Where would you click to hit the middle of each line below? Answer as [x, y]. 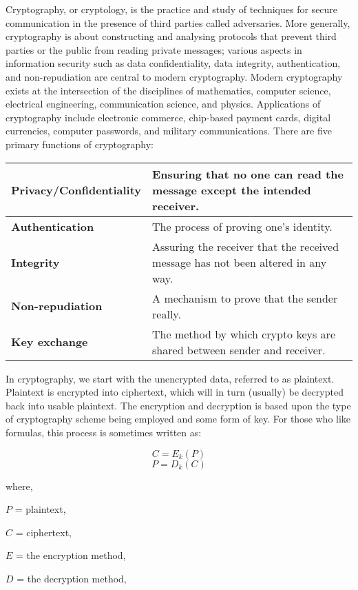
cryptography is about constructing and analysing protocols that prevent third [171, 36]
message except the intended [232, 190]
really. [167, 314]
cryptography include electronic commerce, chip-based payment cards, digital [168, 117]
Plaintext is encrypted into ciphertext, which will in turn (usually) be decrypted [175, 392]
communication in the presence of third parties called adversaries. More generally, [178, 22]
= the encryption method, [71, 555]
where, [19, 486]
